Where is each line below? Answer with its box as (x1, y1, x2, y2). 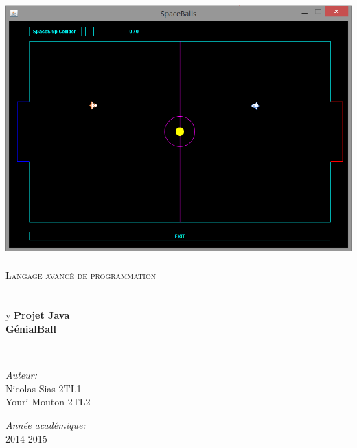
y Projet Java (5, 308, 70, 322)
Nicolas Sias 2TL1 (5, 381, 82, 395)
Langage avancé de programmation (5, 267, 157, 282)
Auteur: (5, 368, 38, 382)
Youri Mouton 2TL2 (5, 394, 91, 409)
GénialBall (5, 321, 56, 335)
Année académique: (5, 417, 86, 432)
